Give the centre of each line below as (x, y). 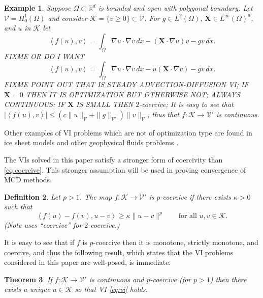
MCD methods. (28, 180)
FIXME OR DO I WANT (44, 56)
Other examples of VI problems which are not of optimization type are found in (128, 132)
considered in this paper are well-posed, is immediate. (88, 262)
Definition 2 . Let (32, 196)
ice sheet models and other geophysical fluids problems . (91, 142)
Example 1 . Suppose (38, 8)
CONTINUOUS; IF (35, 104)
